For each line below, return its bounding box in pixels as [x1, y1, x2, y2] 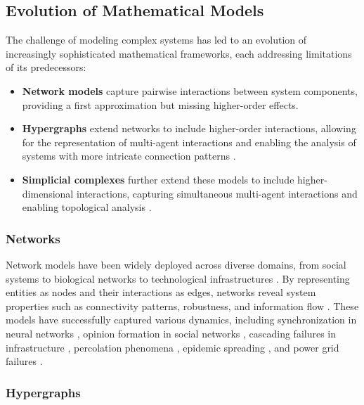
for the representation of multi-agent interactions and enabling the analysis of [22, 134, 356, 149]
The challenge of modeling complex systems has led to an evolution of [6, 32, 307, 47]
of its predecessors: [6, 60, 86, 75]
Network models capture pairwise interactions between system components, [22, 83, 358, 98]
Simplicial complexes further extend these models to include [22, 172, 294, 186]
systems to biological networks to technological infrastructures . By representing [6, 271, 350, 285]
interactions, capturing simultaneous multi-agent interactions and [76, 186, 358, 200]
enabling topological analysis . [22, 200, 152, 214]
